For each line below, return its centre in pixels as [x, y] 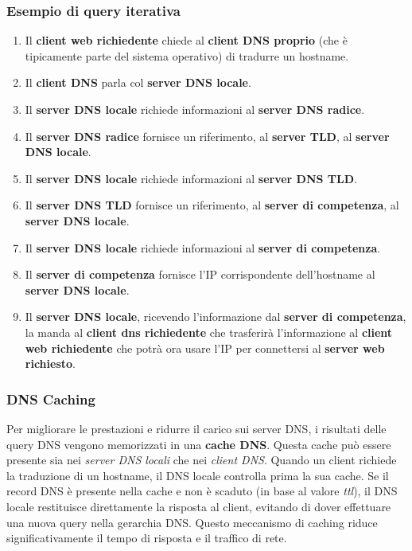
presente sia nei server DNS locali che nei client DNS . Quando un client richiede [202, 460]
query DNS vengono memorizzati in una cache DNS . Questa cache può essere [199, 444]
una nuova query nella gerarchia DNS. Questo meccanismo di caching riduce [192, 522]
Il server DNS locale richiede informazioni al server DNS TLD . [191, 178]
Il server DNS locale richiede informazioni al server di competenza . [203, 247]
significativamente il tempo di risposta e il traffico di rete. [147, 538]
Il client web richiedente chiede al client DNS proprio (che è [186, 40]
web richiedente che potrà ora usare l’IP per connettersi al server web [205, 348]
